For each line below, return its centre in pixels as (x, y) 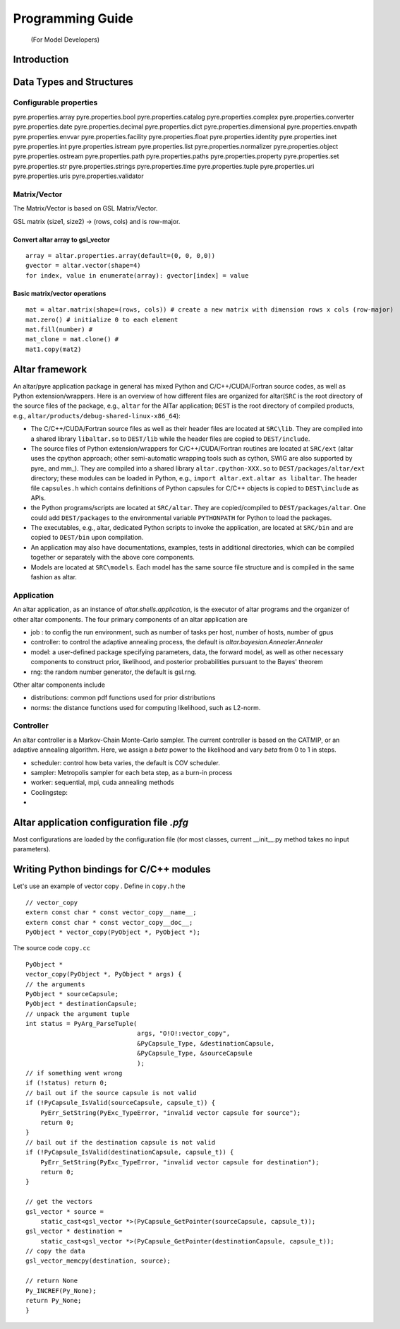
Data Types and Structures (73, 82)
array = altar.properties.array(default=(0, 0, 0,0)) (120, 255)
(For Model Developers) (65, 40)
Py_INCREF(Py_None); (61, 1290)
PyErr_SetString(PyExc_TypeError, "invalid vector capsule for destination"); (180, 1162)
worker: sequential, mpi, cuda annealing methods (102, 782)
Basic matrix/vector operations (60, 293)
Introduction (41, 60)
